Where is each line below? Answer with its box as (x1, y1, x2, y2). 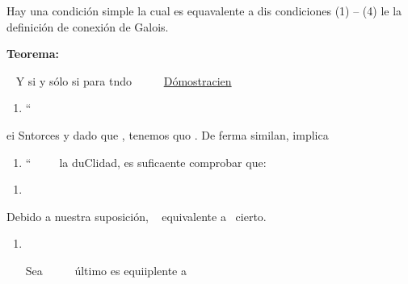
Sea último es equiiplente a (25, 261, 187, 278)
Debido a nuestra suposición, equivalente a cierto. (6, 207, 267, 224)
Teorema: (6, 45, 60, 62)
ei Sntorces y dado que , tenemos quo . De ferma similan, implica (6, 126, 329, 143)
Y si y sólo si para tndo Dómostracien (15, 72, 232, 89)
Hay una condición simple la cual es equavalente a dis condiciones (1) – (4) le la (6, 2, 402, 19)
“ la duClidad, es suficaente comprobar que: (25, 153, 267, 170)
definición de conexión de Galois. (6, 18, 169, 35)
